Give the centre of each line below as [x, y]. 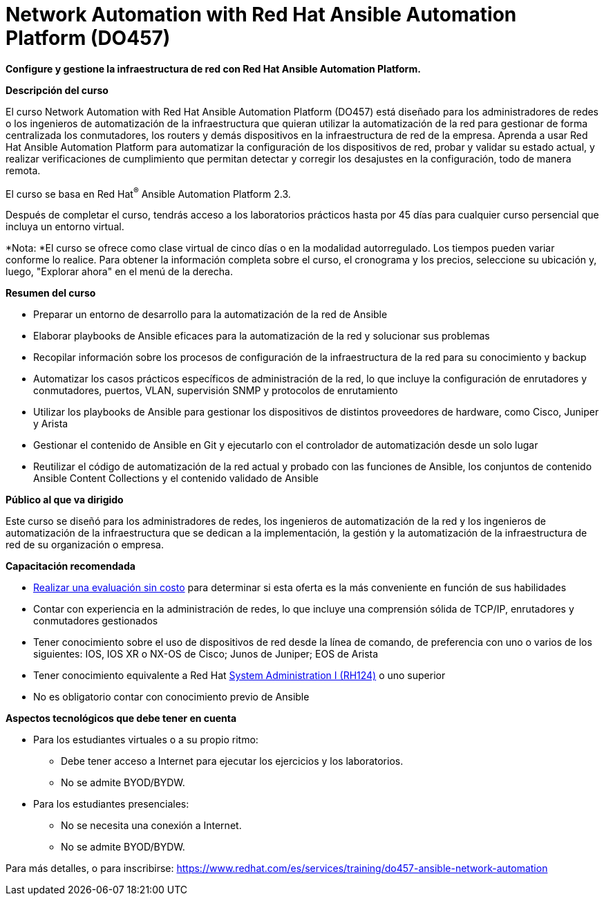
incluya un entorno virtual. [65, 227]
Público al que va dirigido [65, 500]
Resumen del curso [51, 293]
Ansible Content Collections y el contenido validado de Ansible [176, 479]
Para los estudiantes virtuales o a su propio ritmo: [146, 740]
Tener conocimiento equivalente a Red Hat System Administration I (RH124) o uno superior [239, 676]
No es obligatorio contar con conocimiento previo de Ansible [171, 697]
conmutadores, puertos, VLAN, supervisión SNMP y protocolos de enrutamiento [216, 391]
